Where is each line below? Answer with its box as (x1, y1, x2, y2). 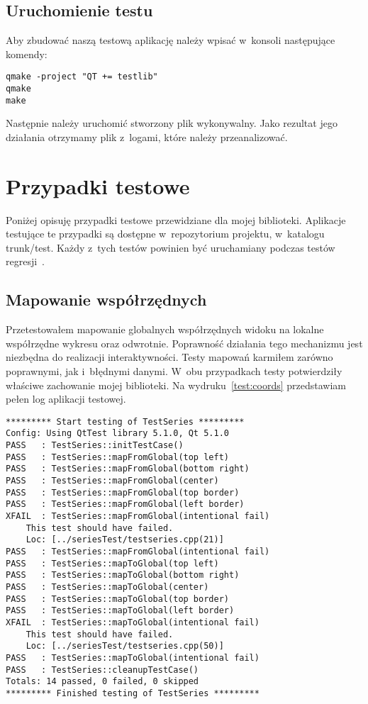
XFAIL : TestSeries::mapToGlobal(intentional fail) (6, 617, 260, 627)
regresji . (6, 254, 45, 269)
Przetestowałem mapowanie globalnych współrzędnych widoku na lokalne (6, 322, 324, 337)
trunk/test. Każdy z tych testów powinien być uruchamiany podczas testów (6, 240, 335, 255)
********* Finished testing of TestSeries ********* (6, 688, 260, 698)
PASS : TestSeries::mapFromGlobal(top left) (6, 452, 229, 462)
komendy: (6, 46, 48, 61)
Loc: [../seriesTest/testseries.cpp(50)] (26, 641, 224, 652)
